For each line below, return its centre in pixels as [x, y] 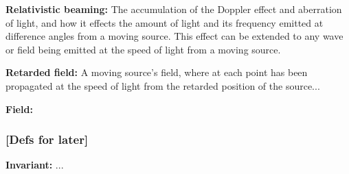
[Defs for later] [47, 139]
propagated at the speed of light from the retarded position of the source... [163, 85]
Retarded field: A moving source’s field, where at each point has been [157, 72]
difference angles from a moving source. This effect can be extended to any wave [174, 36]
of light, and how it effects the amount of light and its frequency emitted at [165, 22]
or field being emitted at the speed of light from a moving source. [143, 49]
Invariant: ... [35, 165]
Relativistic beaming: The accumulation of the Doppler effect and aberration [174, 9]
